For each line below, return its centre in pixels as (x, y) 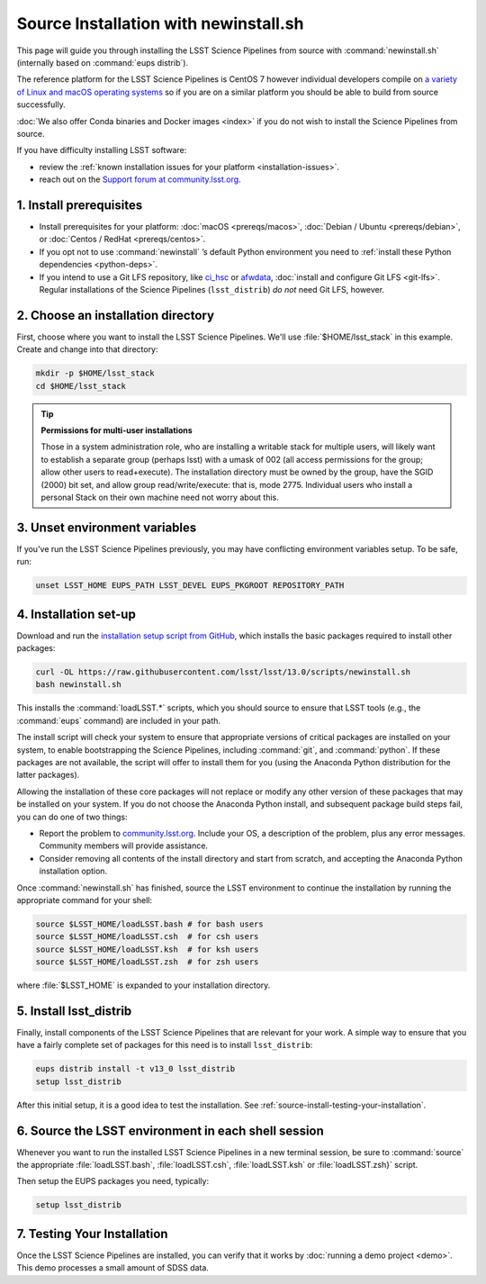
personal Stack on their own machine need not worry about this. (160, 497)
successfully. (41, 104)
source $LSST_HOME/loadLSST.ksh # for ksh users (147, 949)
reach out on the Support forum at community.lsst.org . (140, 179)
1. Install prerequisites (80, 205)
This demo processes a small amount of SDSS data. (112, 1268)
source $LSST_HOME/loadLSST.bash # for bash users (150, 924)
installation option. (73, 871)
